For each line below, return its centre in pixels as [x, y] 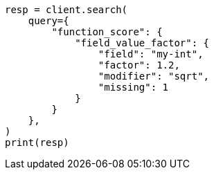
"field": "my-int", [151, 54]
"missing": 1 [133, 87]
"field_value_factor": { [142, 43]
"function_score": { [107, 32]
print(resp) [37, 142]
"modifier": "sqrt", [154, 76]
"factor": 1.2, [139, 65]
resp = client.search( [66, 10]
